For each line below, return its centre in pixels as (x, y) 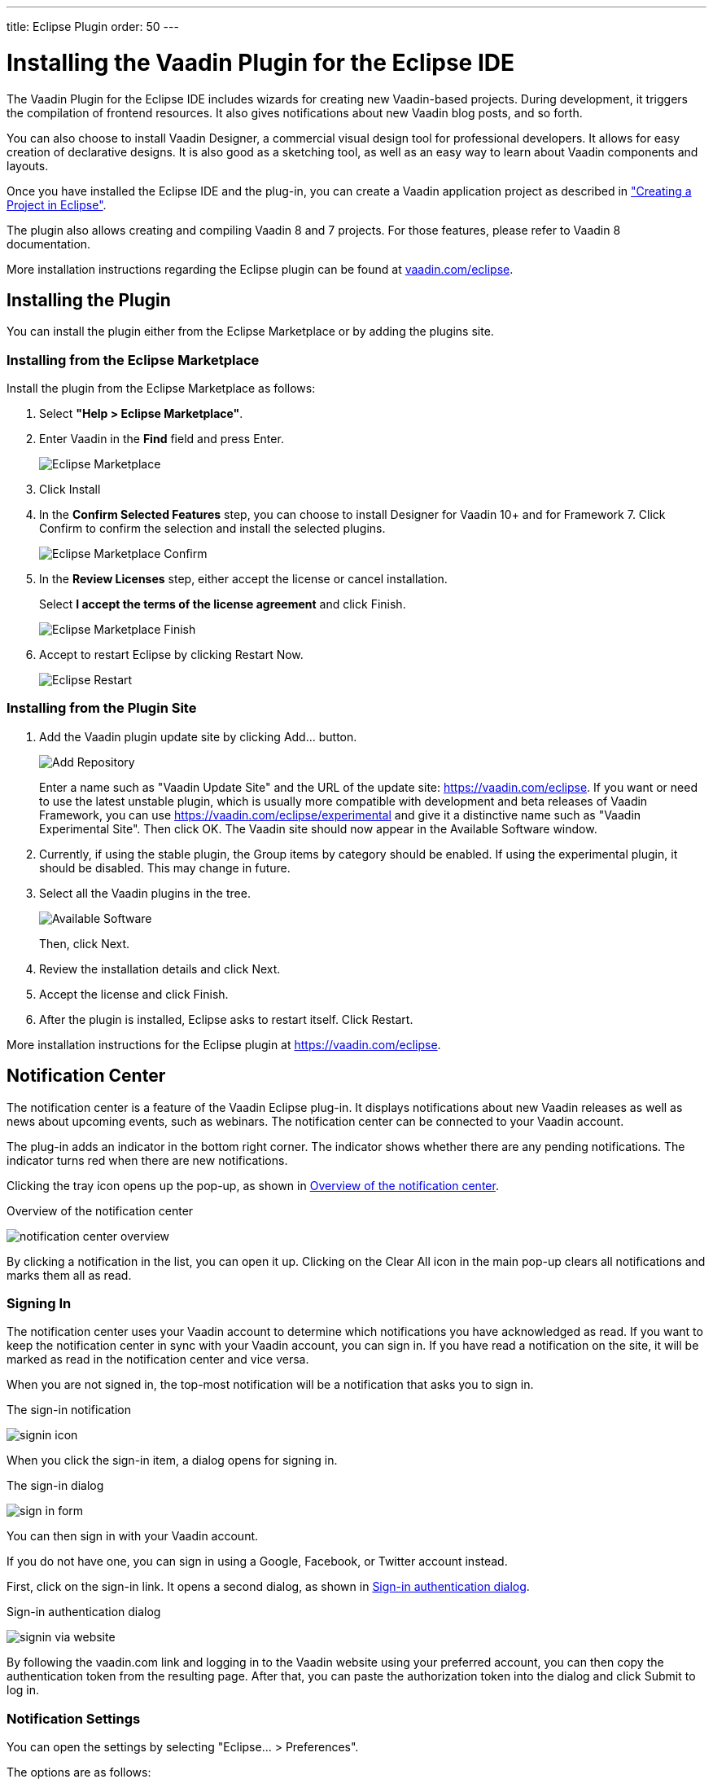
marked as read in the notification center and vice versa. (158, 1360)
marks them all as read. (69, 1275)
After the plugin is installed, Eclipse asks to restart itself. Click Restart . (226, 1019)
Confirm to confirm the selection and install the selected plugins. (212, 529)
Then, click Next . (85, 943)
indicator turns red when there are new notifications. (147, 1160)
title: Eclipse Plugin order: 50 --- (93, 26)
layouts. (28, 165)
